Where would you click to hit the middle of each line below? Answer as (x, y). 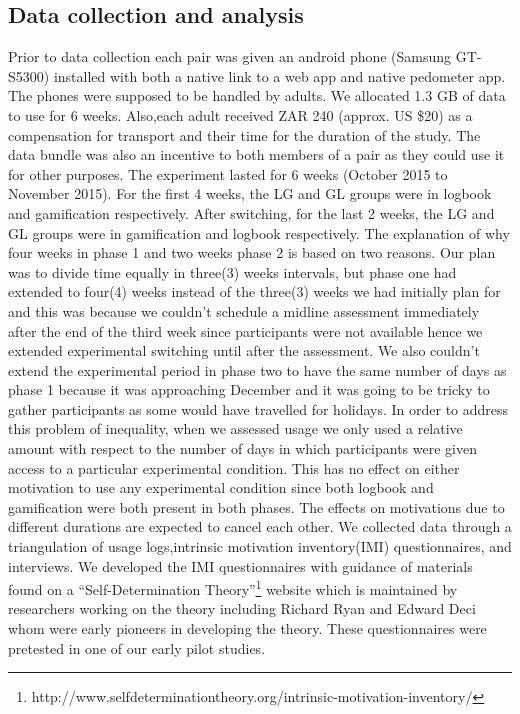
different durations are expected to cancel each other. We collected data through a (260, 526)
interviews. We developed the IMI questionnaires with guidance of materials (240, 565)
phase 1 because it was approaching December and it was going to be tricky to (249, 389)
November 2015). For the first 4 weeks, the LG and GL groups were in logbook (250, 193)
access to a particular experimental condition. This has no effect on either (234, 467)
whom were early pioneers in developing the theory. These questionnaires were (247, 628)
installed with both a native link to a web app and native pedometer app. (279, 75)
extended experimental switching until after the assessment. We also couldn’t (244, 350)
